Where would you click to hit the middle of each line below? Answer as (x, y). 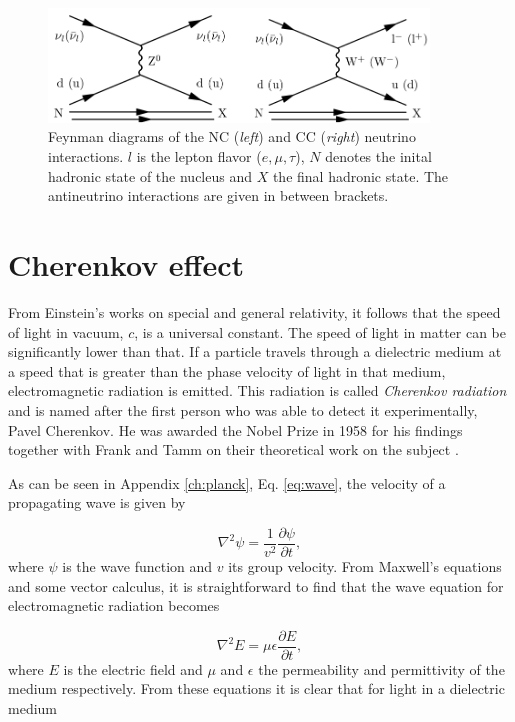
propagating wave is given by (97, 502)
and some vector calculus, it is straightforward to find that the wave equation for (256, 585)
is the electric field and (133, 668)
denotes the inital (378, 156)
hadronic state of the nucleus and (150, 175)
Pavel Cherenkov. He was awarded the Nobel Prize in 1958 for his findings (235, 429)
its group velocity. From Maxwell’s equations (365, 565)
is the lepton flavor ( (199, 156)
